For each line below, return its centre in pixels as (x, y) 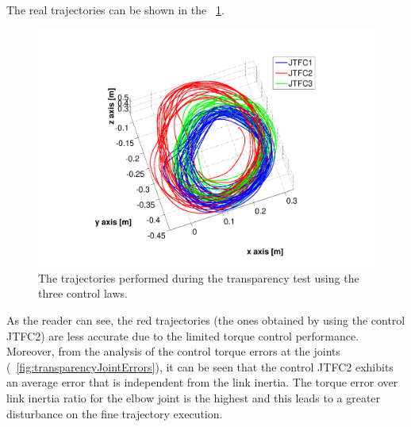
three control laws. (83, 293)
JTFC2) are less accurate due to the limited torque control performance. (183, 335)
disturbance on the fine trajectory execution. (115, 413)
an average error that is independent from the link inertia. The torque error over (202, 382)
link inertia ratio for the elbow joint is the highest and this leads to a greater (194, 398)
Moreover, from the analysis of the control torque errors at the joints (174, 351)
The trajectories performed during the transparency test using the (199, 277)
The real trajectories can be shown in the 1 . (115, 10)
